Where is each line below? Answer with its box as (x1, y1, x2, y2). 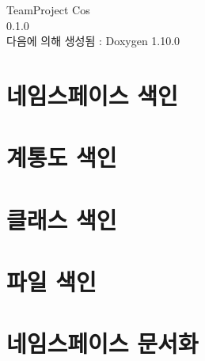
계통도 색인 (6, 141, 117, 173)
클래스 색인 (6, 203, 117, 235)
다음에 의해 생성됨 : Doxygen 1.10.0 (6, 32, 180, 49)
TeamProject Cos (6, 2, 90, 17)
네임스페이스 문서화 (6, 327, 199, 359)
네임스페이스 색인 (6, 78, 178, 111)
